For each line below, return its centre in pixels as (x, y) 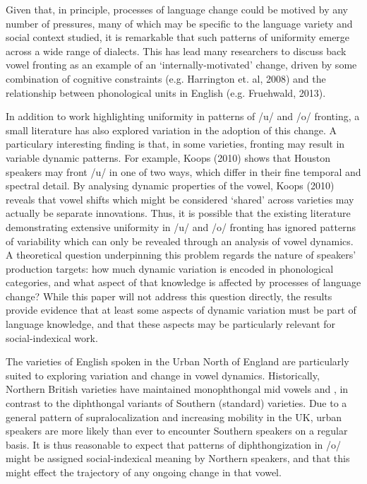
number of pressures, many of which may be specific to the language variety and (179, 23)
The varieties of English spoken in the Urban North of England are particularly (178, 361)
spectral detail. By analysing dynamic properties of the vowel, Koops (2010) (170, 185)
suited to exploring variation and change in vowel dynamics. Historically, (163, 375)
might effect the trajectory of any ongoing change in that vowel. (144, 472)
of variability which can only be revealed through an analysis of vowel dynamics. (180, 241)
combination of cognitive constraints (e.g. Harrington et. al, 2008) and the (166, 78)
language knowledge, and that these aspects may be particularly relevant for (171, 324)
